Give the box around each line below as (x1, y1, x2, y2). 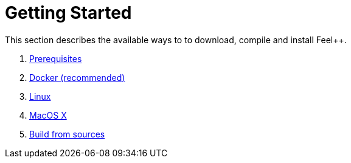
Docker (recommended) (29, 72, 125, 83)
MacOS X (29, 109, 67, 120)
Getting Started (5, 2, 132, 23)
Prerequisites (29, 53, 82, 64)
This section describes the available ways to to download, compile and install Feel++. (5, 34, 347, 45)
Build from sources (29, 128, 105, 139)
